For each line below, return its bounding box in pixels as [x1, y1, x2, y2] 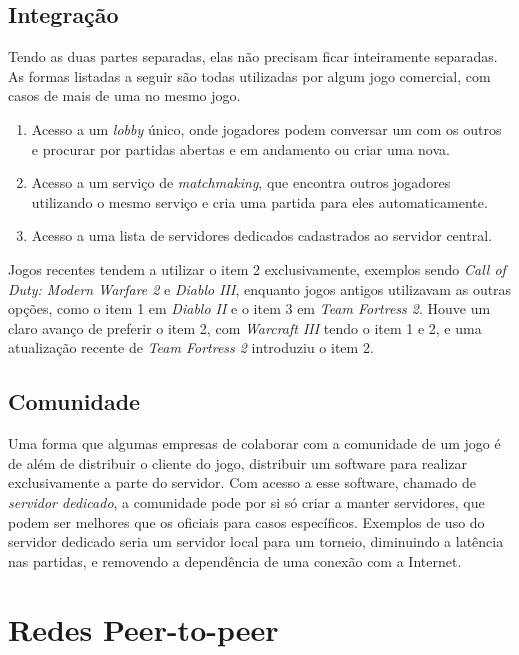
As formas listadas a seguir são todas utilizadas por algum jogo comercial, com [8, 65, 491, 86]
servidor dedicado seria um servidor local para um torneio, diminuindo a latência [8, 531, 504, 552]
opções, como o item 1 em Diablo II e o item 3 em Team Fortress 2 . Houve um [8, 298, 491, 319]
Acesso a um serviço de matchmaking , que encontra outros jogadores [31, 172, 451, 193]
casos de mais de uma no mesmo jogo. [8, 85, 241, 106]
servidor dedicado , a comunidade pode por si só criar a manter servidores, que [8, 491, 485, 512]
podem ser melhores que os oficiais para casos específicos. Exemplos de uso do [8, 511, 485, 532]
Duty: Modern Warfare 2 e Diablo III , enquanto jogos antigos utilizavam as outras [8, 278, 512, 299]
